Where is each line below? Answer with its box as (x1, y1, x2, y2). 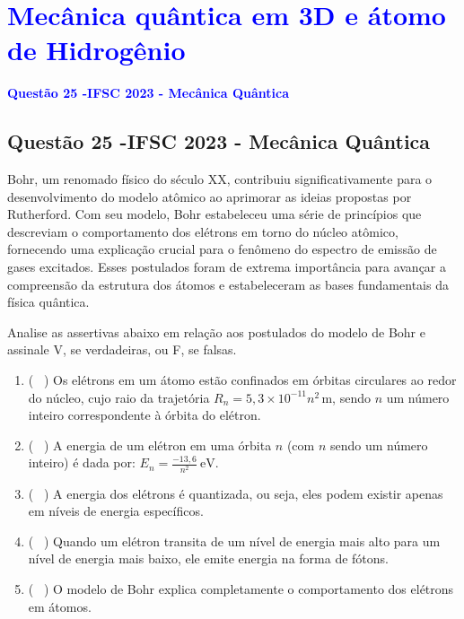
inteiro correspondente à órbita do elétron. (28, 405, 261, 424)
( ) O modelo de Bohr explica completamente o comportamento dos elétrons (28, 579, 454, 597)
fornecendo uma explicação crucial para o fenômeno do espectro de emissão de (7, 240, 437, 258)
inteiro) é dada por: (28, 453, 136, 472)
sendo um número (329, 435, 428, 454)
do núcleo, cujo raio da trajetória (28, 388, 210, 406)
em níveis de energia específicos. (28, 501, 204, 520)
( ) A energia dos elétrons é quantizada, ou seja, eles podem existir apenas (28, 484, 443, 502)
